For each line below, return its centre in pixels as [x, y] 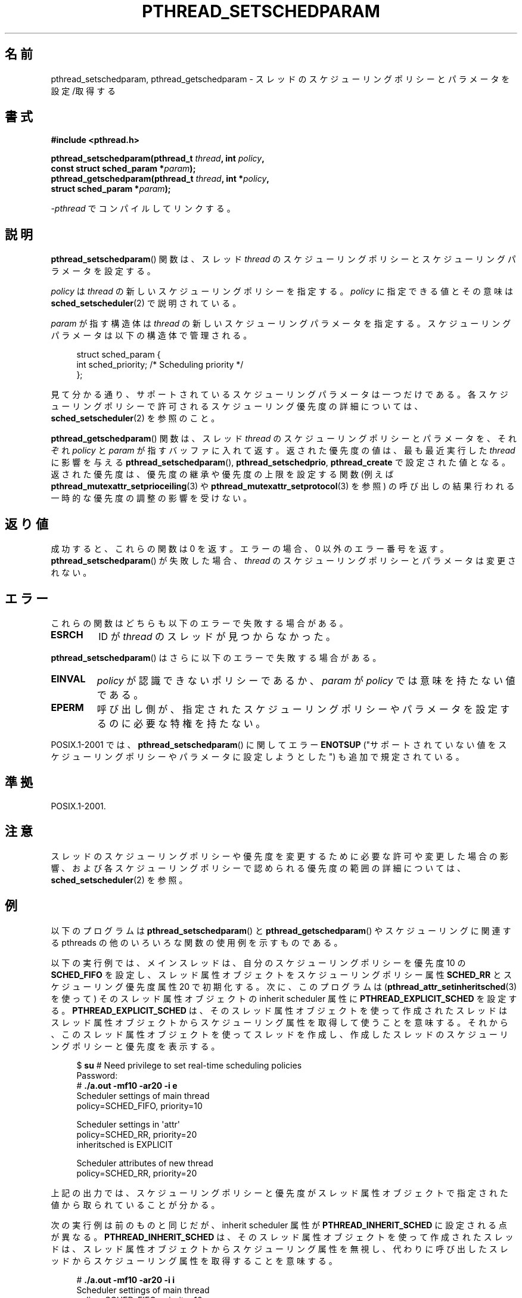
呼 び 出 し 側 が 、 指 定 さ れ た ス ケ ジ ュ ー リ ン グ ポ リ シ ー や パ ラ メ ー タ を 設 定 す [303, 709]
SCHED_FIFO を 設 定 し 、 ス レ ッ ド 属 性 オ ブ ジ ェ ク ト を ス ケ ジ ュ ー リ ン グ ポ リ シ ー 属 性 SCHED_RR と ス [282, 974]
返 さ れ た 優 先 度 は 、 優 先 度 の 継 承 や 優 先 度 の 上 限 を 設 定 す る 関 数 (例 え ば [222, 474]
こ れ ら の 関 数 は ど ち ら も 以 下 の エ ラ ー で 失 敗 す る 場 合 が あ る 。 [199, 623]
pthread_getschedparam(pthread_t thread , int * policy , [160, 179]
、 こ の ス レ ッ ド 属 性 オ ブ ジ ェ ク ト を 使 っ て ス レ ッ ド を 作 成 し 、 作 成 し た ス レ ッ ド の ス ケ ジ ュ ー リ [279, 1034]
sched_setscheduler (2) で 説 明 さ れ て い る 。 [146, 303]
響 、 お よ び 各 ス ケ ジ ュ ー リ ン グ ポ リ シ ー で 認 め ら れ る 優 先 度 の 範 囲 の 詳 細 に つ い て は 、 [258, 868]
